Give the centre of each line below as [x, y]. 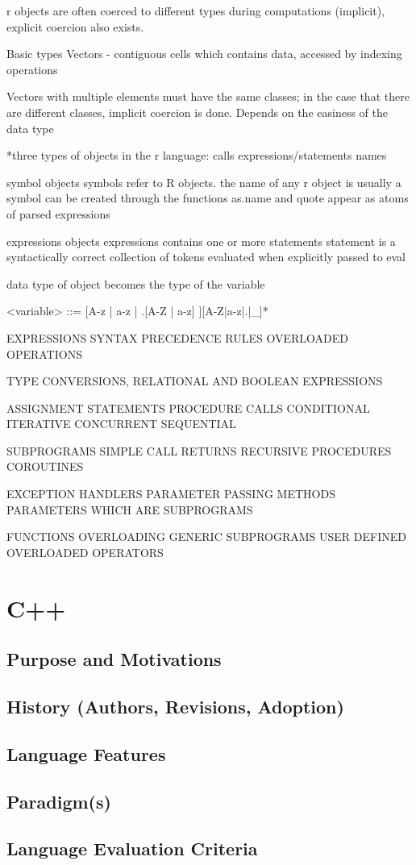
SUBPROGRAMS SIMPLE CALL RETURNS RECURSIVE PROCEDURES [199, 450]
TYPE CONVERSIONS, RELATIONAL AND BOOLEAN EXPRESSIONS [195, 381]
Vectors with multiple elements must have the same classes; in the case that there [208, 96]
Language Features [86, 753]
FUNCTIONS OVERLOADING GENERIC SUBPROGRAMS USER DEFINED [206, 536]
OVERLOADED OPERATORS [85, 552]
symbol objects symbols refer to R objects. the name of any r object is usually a [204, 182]
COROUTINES [45, 466]
